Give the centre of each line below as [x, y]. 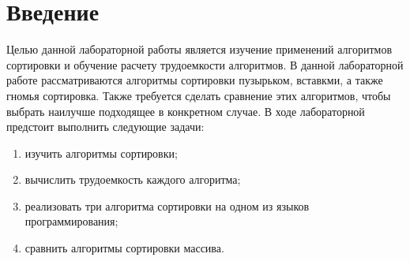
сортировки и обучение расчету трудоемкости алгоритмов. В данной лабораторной [205, 64]
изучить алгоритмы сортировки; [101, 153]
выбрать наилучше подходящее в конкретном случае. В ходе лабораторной [186, 111]
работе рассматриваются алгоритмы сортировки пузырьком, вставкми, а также [195, 80]
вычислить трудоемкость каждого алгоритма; [133, 179]
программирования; [71, 221]
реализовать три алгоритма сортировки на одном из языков [167, 205]
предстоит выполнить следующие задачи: [105, 127]
